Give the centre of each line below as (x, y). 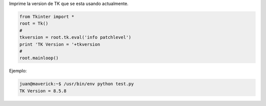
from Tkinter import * (47, 17)
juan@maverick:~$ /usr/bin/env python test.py (77, 84)
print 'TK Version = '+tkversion (60, 44)
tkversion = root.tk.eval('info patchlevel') (75, 37)
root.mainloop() (39, 58)
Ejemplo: (18, 71)
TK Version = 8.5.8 (43, 91)
